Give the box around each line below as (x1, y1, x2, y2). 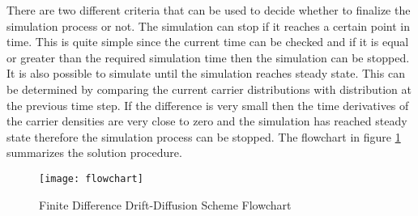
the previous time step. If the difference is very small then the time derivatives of (6, 96, 409, 113)
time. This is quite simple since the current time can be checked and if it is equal (6, 33, 409, 50)
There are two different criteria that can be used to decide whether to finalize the (6, 2, 411, 18)
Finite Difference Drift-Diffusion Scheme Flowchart (39, 196, 292, 213)
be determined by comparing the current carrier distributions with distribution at (6, 80, 412, 97)
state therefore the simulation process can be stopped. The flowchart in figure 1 (6, 128, 401, 145)
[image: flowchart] (39, 172, 143, 184)
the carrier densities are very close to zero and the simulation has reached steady (6, 112, 407, 129)
